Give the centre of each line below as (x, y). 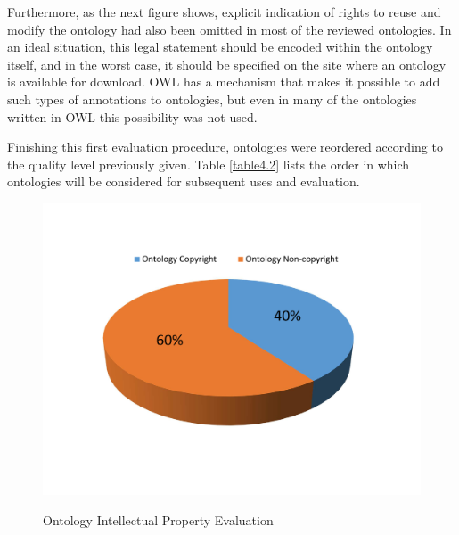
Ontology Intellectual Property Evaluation (158, 520)
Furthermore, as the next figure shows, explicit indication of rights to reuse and (224, 12)
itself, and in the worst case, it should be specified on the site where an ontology (227, 64)
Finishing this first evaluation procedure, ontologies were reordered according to (225, 147)
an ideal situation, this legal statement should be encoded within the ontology (220, 47)
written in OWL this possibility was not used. (132, 116)
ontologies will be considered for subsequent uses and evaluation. (184, 181)
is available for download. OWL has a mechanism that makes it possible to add (224, 82)
